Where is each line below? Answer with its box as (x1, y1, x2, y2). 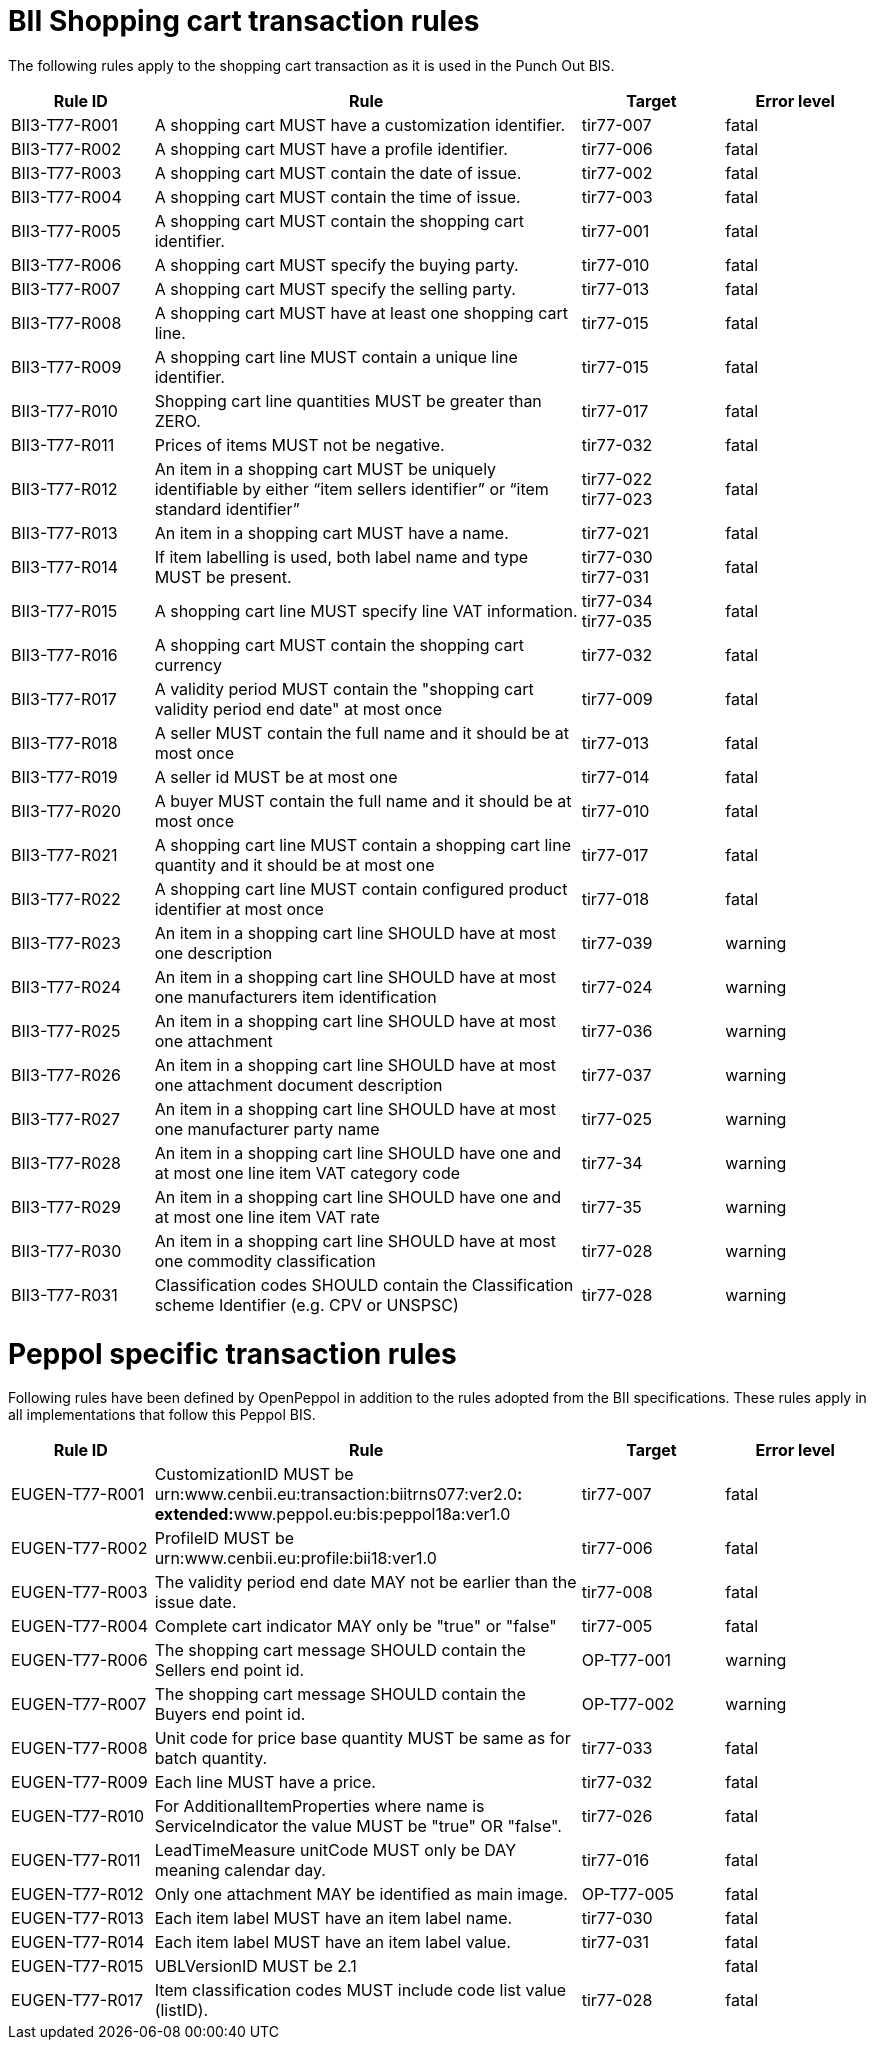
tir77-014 (581, 766, 650, 787)
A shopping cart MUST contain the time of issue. (154, 186, 521, 207)
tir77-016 (581, 1850, 650, 1871)
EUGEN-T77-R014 (11, 1932, 145, 1953)
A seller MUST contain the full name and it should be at (154, 722, 570, 743)
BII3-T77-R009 (11, 356, 122, 377)
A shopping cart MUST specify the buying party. (154, 254, 519, 275)
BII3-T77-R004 (11, 186, 122, 207)
